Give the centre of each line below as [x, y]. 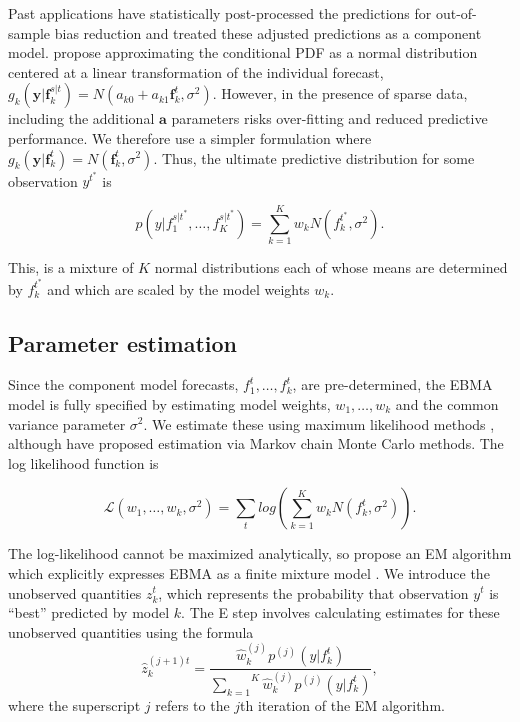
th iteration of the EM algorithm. [342, 704]
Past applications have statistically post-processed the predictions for [220, 13]
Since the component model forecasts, [123, 384]
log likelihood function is [83, 462]
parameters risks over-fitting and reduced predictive [329, 118]
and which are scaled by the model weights [178, 288]
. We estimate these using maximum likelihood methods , [319, 423]
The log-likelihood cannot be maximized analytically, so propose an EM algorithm [260, 553]
